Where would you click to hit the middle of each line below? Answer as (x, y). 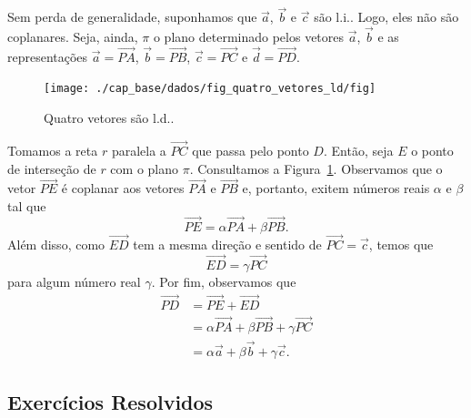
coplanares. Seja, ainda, (73, 37)
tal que (27, 205)
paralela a (139, 150)
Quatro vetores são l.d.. (109, 118)
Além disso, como (56, 244)
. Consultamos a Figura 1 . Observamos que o (316, 168)
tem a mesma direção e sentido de (227, 244)
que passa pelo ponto (251, 150)
